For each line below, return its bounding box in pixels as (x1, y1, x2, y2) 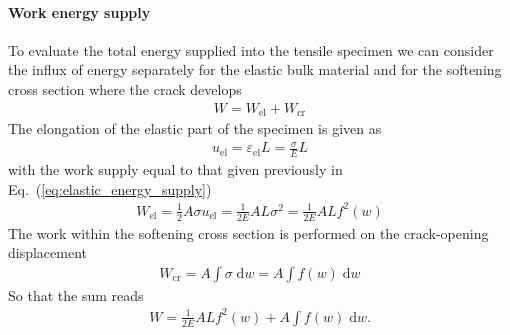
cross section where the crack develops (8, 78, 242, 99)
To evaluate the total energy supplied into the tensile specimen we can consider (8, 39, 494, 60)
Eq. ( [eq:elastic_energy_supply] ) (8, 178, 212, 199)
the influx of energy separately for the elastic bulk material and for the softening (8, 59, 502, 80)
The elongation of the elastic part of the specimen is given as (8, 118, 382, 139)
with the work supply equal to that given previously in (8, 159, 343, 180)
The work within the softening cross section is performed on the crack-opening (8, 222, 489, 243)
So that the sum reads (8, 284, 144, 305)
